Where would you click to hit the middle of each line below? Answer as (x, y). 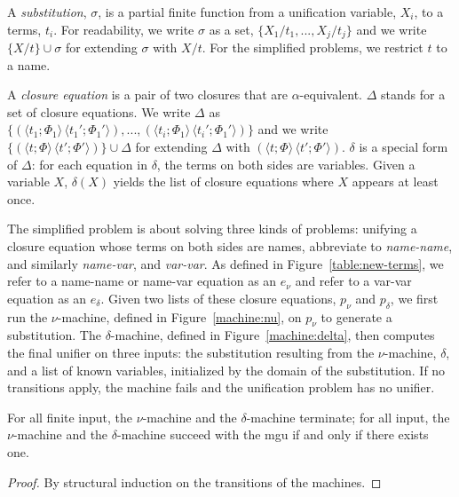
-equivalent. (331, 95)
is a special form (404, 147)
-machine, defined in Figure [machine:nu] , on (179, 316)
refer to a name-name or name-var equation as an (142, 281)
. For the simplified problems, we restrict (313, 47)
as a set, (231, 29)
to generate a (356, 316)
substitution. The (54, 335)
